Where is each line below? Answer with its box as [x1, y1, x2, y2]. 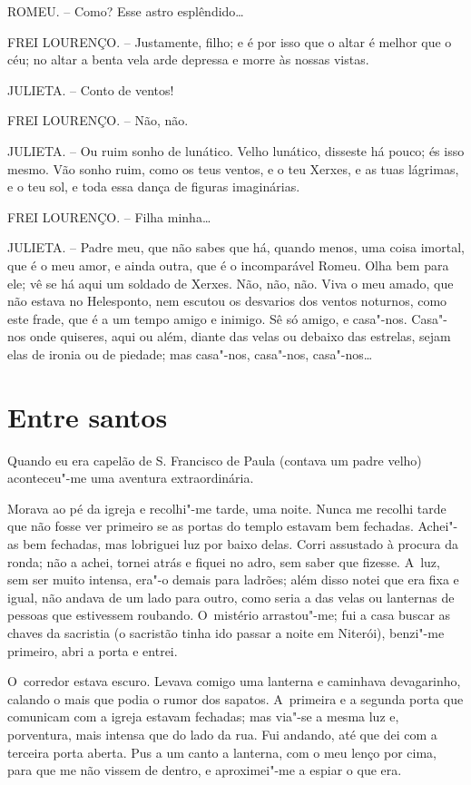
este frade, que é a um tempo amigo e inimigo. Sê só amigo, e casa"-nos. [7, 309, 407, 328]
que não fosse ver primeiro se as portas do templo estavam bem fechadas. [7, 516, 414, 535]
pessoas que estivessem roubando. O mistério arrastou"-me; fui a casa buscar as [7, 605, 451, 624]
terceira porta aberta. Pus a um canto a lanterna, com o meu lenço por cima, [7, 742, 437, 761]
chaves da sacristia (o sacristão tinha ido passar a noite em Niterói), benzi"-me [7, 623, 445, 642]
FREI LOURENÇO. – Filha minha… [7, 207, 211, 226]
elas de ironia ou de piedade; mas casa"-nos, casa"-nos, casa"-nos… [7, 344, 373, 363]
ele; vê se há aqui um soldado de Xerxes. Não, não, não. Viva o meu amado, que [7, 273, 454, 292]
